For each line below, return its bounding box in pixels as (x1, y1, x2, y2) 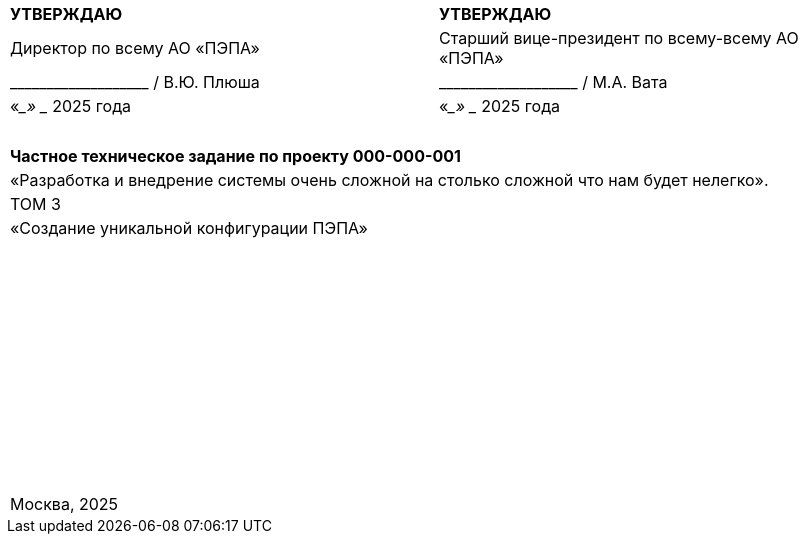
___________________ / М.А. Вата (439, 72, 668, 92)
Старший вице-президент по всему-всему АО (439, 28, 799, 48)
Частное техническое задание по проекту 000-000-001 (10, 146, 461, 166)
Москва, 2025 (10, 494, 119, 514)
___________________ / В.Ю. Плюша (10, 72, 260, 92)
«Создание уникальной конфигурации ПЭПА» (10, 218, 368, 238)
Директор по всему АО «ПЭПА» (10, 38, 260, 58)
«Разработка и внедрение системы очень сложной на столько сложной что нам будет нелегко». (10, 170, 769, 190)
